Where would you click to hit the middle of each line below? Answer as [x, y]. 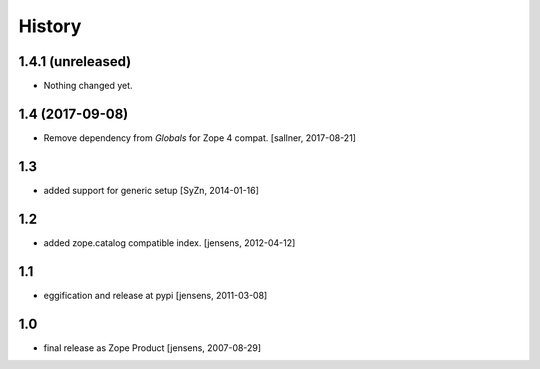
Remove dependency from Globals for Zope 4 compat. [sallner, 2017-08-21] [200, 137]
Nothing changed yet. [88, 86]
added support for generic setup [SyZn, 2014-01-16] [151, 190]
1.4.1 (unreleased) [75, 61]
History [50, 26]
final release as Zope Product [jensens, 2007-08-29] [152, 347]
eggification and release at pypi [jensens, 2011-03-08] [155, 295]
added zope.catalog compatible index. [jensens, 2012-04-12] [169, 242]
